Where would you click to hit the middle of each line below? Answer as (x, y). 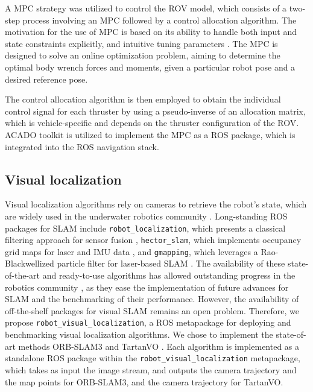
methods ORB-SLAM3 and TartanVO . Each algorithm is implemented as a (159, 346)
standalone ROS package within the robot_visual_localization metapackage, (153, 358)
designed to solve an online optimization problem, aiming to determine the (143, 55)
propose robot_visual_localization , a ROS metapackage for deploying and (148, 322)
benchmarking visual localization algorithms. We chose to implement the (139, 334)
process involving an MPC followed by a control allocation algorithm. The (160, 20)
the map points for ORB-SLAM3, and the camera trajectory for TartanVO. (144, 381)
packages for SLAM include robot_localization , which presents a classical (145, 228)
